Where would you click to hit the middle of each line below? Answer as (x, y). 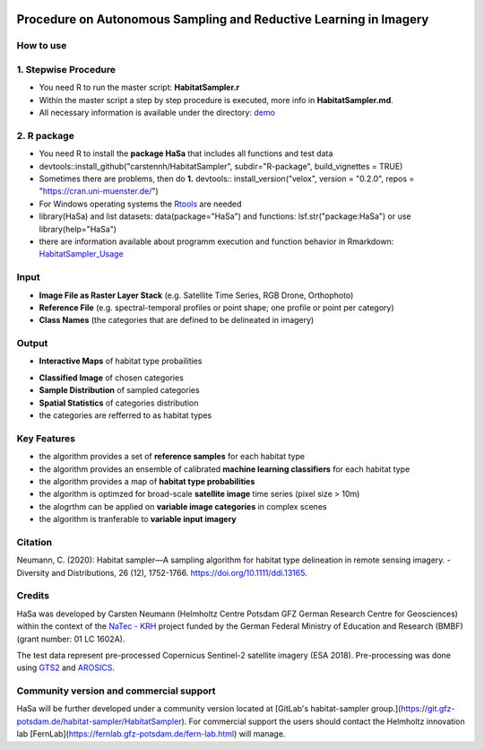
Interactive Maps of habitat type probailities (121, 361)
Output (32, 344)
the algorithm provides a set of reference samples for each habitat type (172, 457)
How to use (42, 46)
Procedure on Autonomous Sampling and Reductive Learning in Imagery (223, 19)
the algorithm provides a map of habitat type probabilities (147, 481)
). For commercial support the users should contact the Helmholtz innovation (323, 721)
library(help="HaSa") (78, 229)
